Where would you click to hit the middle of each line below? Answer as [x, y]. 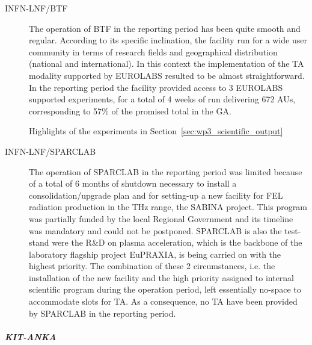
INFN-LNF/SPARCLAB [50, 151]
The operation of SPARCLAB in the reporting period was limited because [166, 171]
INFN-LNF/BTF [36, 8]
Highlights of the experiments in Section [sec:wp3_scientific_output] [156, 131]
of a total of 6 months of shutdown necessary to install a [133, 183]
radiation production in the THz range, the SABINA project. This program [168, 207]
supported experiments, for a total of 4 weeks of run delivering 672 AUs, [162, 99]
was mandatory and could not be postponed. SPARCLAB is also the [155, 230]
